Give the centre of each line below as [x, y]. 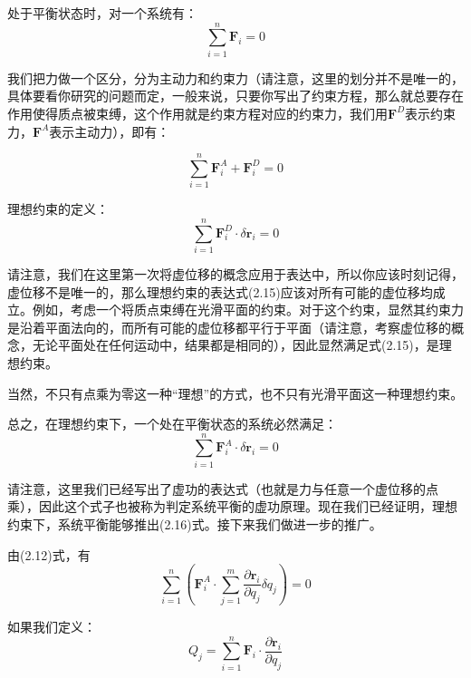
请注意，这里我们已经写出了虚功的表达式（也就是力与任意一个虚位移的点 [223, 488]
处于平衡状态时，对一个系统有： [102, 13]
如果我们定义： [52, 626]
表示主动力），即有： [110, 131]
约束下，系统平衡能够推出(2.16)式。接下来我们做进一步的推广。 [195, 524]
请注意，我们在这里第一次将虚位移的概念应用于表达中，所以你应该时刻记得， [235, 273]
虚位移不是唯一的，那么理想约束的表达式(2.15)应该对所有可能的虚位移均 [220, 291]
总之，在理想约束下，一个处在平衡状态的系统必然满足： [172, 424]
